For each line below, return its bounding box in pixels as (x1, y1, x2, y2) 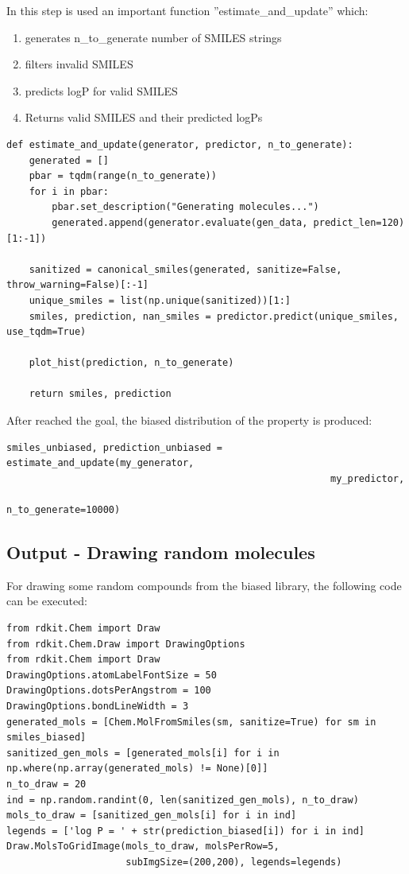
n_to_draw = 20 (6, 778, 87, 790)
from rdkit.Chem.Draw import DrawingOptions (6, 638, 245, 650)
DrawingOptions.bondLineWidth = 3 (6, 700, 189, 712)
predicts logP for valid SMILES (25, 82, 178, 99)
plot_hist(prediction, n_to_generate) (29, 357, 234, 369)
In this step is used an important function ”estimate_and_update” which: (6, 2, 368, 18)
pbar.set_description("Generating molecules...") (52, 201, 319, 213)
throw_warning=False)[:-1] (6, 279, 149, 291)
